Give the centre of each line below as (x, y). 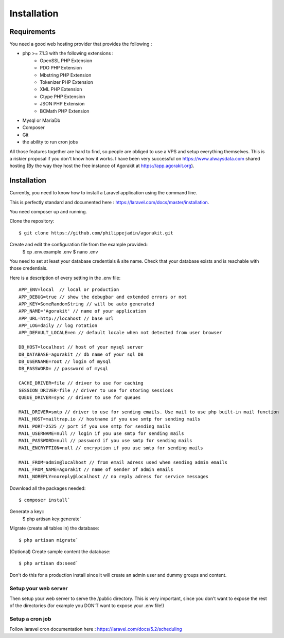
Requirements (33, 32)
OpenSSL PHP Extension (66, 60)
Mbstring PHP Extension (66, 75)
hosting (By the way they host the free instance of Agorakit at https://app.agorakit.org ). (102, 166)
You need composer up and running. (48, 212)
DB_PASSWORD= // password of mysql (64, 369)
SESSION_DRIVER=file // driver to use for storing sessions (96, 390)
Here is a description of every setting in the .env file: (65, 278)
